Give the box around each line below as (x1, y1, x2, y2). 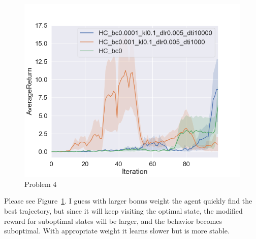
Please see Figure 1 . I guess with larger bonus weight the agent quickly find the (4, 195, 252, 206)
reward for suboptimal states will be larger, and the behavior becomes (4, 215, 222, 226)
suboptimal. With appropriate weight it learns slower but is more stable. (4, 225, 230, 236)
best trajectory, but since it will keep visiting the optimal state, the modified (4, 206, 243, 216)
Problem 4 (24, 178, 57, 189)
